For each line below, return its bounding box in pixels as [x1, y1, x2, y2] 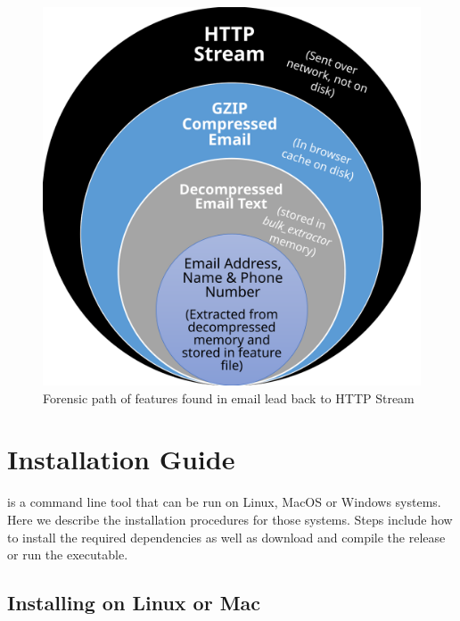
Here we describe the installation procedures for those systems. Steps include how [7, 509, 453, 528]
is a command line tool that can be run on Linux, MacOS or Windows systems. [7, 493, 441, 511]
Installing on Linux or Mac [7, 589, 261, 617]
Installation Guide [7, 441, 235, 477]
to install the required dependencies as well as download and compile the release [7, 527, 446, 546]
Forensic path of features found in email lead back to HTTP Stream [43, 388, 415, 407]
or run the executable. [7, 545, 128, 564]
